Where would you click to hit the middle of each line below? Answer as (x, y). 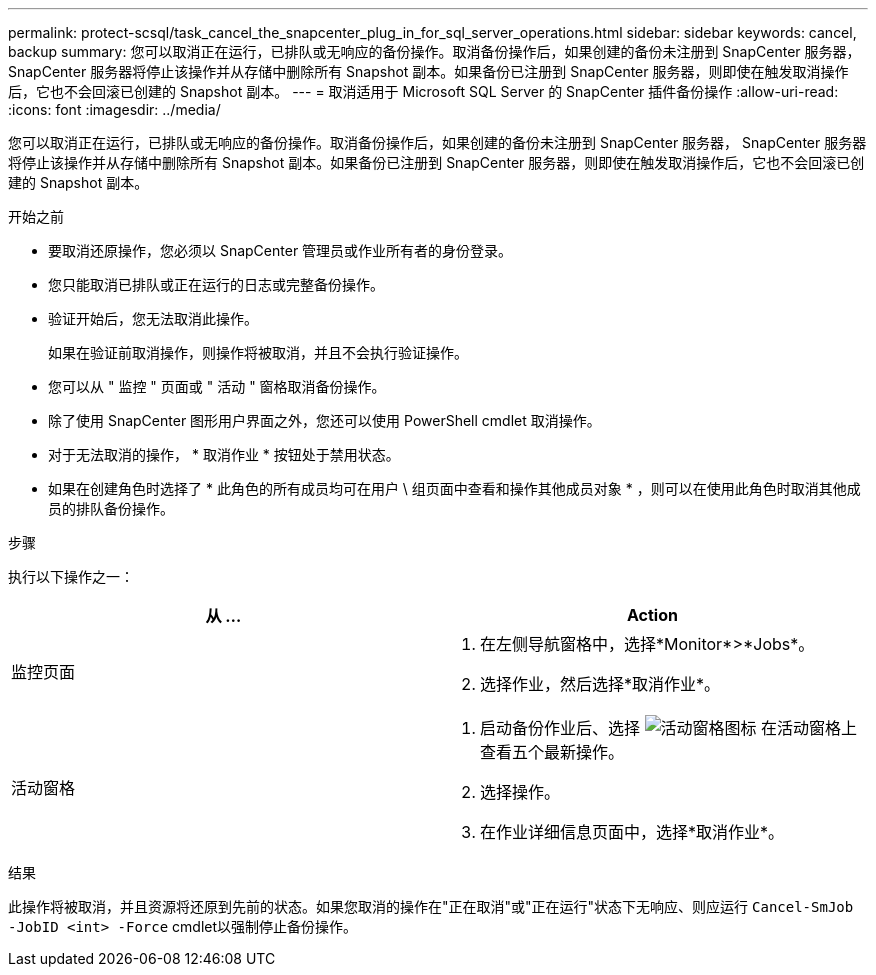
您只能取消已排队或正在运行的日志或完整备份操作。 (216, 284)
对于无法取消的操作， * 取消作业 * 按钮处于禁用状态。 (224, 454)
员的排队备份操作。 (111, 508)
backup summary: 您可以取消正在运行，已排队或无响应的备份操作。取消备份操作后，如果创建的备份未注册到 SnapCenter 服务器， (434, 51)
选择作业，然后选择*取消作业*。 (600, 684)
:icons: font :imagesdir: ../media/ (114, 109)
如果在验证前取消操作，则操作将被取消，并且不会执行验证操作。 (258, 352)
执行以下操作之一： (71, 576)
